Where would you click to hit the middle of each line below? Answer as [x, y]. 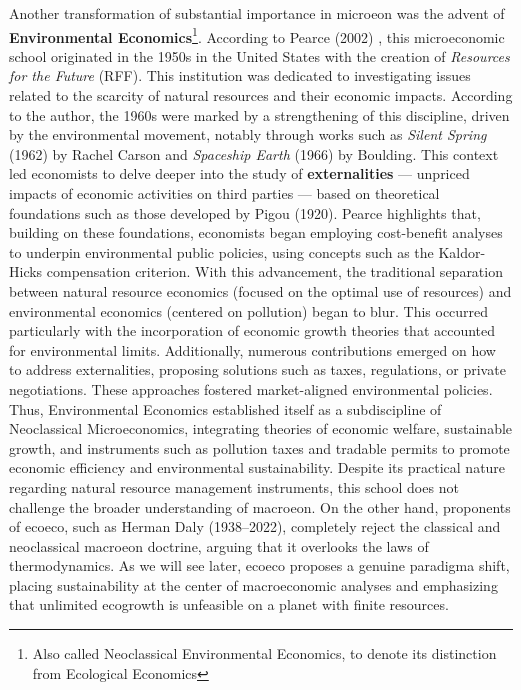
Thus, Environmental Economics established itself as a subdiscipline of [225, 408]
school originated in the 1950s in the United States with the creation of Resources [259, 55]
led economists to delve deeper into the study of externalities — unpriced [239, 173]
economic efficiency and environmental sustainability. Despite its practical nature [257, 467]
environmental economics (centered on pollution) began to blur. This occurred [249, 310]
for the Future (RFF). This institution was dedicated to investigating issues [240, 75]
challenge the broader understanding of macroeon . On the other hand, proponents [260, 506]
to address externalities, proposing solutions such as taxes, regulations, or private [257, 369]
